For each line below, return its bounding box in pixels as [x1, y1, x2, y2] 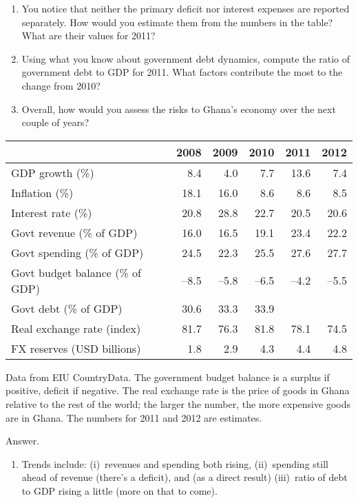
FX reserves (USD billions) [11, 340, 141, 356]
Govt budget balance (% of [11, 264, 142, 280]
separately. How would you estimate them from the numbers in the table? [21, 14, 333, 29]
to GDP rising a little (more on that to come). [21, 483, 218, 497]
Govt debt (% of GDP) [11, 300, 123, 316]
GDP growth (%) [11, 164, 94, 181]
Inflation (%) [11, 184, 74, 201]
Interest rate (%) [11, 204, 92, 220]
